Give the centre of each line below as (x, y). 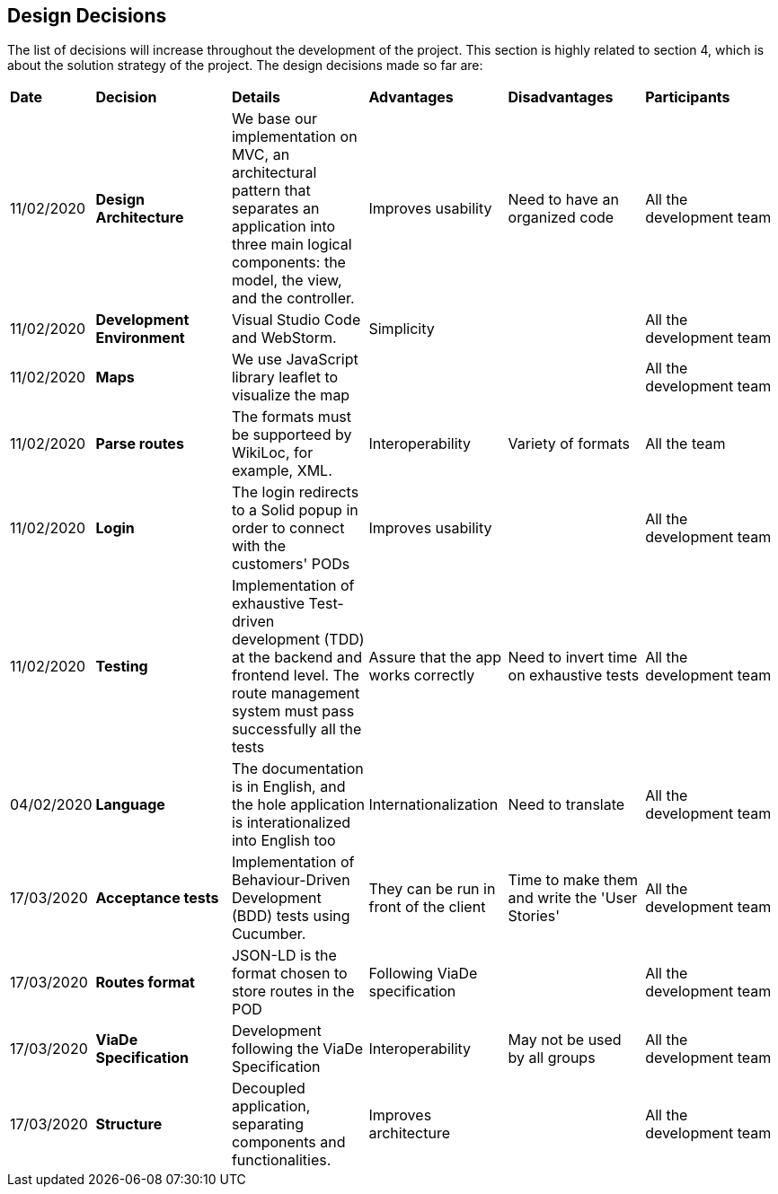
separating (267, 1124)
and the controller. (293, 298)
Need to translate (566, 805)
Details (256, 97)
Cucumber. (269, 934)
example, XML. (282, 471)
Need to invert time (573, 658)
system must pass (293, 711)
